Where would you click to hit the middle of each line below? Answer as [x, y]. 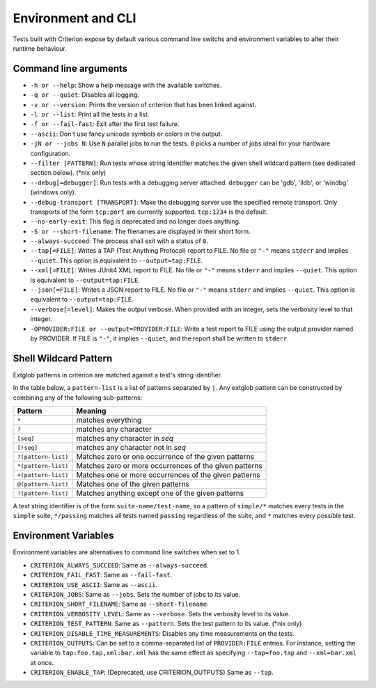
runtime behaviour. [40, 48]
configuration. [50, 153]
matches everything [109, 420]
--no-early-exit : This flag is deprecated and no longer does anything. [135, 221]
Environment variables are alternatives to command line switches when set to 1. [127, 552]
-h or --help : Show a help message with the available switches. [126, 85]
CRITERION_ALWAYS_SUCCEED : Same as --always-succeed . [119, 565]
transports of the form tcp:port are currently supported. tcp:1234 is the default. [149, 212]
